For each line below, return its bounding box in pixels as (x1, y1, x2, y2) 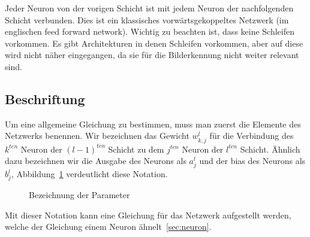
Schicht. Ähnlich (240, 142, 300, 155)
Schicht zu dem (108, 142, 164, 155)
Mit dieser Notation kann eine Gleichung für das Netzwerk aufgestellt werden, (5, 208, 291, 221)
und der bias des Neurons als (199, 154, 306, 167)
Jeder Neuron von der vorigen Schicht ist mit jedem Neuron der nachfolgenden (5, 2, 294, 14)
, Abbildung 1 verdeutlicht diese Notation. (11, 168, 168, 180)
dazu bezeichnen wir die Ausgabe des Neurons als (5, 154, 186, 167)
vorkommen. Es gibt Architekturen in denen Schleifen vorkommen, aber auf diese (5, 37, 303, 49)
